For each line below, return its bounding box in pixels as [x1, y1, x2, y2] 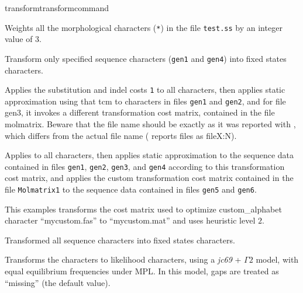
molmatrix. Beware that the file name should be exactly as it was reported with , [5, 118, 296, 130]
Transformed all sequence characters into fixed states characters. [5, 233, 235, 246]
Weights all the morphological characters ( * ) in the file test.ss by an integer [5, 21, 283, 33]
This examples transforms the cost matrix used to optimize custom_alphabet [5, 203, 282, 215]
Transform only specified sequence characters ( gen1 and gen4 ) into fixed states [5, 52, 287, 64]
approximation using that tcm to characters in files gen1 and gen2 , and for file [5, 95, 286, 107]
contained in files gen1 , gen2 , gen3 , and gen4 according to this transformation [5, 160, 285, 172]
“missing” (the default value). [5, 276, 111, 288]
